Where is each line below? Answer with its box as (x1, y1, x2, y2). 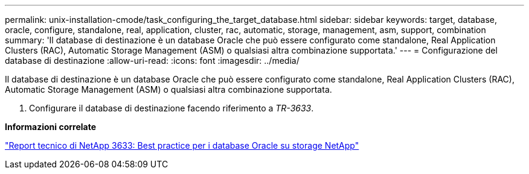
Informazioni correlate (5, 122, 97, 132)
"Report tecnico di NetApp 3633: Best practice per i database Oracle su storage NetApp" (5, 140, 359, 151)
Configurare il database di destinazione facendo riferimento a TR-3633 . (29, 103, 314, 113)
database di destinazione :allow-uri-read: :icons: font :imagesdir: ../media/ (5, 55, 300, 66)
